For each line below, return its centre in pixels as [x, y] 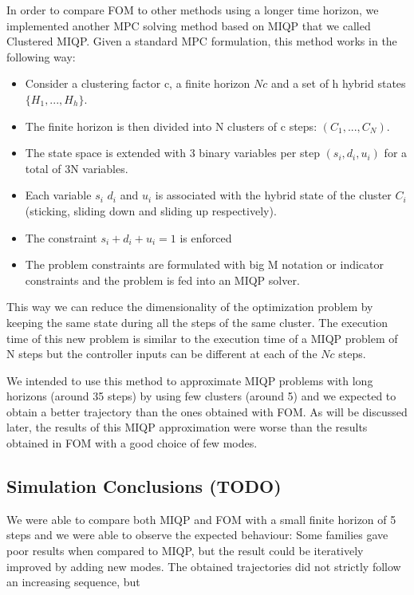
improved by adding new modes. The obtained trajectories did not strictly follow [204, 566]
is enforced [206, 237]
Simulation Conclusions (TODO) [144, 486]
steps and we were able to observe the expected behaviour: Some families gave [197, 535]
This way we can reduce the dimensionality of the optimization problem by [190, 307]
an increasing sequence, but [73, 582]
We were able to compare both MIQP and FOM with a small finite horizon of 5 [201, 519]
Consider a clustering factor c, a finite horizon [138, 83]
